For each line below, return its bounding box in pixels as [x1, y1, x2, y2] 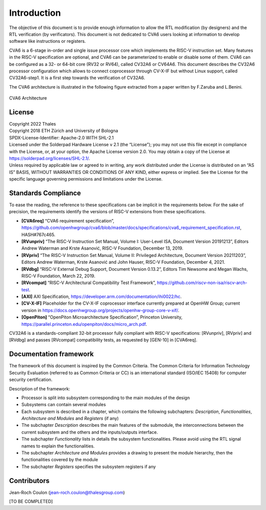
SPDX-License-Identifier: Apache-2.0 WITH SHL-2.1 [9, 134, 114, 140]
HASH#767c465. [21, 231, 56, 237]
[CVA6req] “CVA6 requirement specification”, [21, 218, 114, 223]
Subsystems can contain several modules [21, 402, 106, 408]
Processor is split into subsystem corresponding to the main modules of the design [21, 394, 190, 401]
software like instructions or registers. [9, 38, 86, 44]
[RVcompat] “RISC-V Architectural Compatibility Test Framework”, [21, 280, 156, 286]
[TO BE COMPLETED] [9, 499, 53, 505]
